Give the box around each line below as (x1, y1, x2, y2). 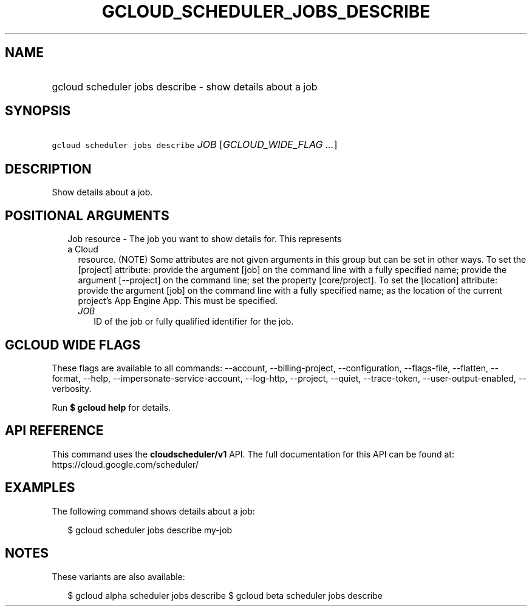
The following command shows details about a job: (52, 505, 255, 516)
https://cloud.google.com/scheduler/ (52, 459, 199, 470)
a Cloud (67, 244, 98, 255)
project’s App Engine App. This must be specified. (78, 295, 278, 306)
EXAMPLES (5, 480, 75, 496)
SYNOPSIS (5, 103, 71, 119)
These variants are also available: (52, 571, 185, 582)
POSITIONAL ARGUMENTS (5, 208, 169, 223)
